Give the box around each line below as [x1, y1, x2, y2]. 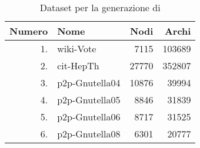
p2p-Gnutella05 [57, 93, 121, 106]
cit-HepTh [57, 59, 99, 72]
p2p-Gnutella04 [57, 76, 121, 89]
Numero [9, 24, 48, 38]
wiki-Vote [57, 42, 96, 55]
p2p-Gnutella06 [57, 110, 121, 123]
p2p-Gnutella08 [57, 127, 121, 140]
